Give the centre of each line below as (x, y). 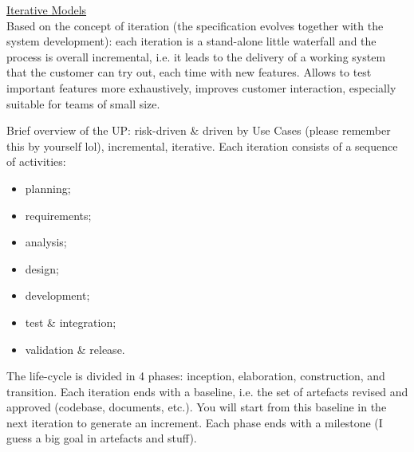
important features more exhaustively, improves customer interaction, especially (201, 87)
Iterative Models (47, 10)
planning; (48, 188)
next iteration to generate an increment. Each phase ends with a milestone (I (195, 422)
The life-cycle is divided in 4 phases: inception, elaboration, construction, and (196, 376)
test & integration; (71, 322)
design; (42, 268)
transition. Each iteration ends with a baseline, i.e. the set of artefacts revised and (207, 391)
